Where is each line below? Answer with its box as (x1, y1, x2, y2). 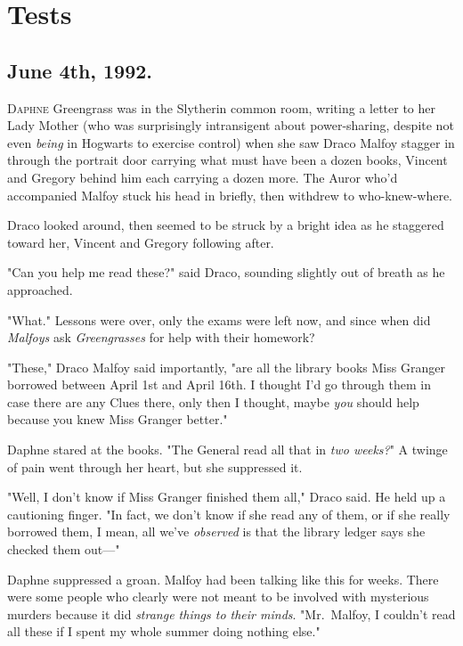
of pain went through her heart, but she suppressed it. (7, 457, 303, 476)
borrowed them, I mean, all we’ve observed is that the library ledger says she (7, 522, 426, 541)
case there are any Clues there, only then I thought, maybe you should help (7, 392, 419, 411)
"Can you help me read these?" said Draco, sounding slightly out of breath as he (7, 263, 445, 282)
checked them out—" (7, 540, 120, 559)
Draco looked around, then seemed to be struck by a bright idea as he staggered (7, 216, 444, 234)
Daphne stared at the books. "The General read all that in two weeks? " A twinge (7, 440, 448, 459)
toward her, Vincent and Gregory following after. (7, 233, 274, 251)
